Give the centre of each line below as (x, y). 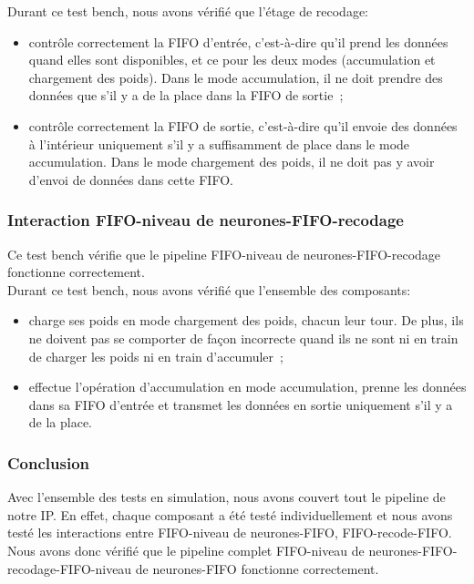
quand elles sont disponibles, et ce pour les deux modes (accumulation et (232, 60)
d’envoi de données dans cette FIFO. (131, 179)
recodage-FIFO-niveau (70, 568)
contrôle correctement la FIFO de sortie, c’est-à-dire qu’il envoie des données (243, 125)
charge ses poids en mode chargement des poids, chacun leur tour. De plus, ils (246, 320)
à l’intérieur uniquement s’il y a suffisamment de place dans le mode (219, 143)
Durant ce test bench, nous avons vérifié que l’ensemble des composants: (209, 289)
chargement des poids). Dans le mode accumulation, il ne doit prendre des (236, 77)
